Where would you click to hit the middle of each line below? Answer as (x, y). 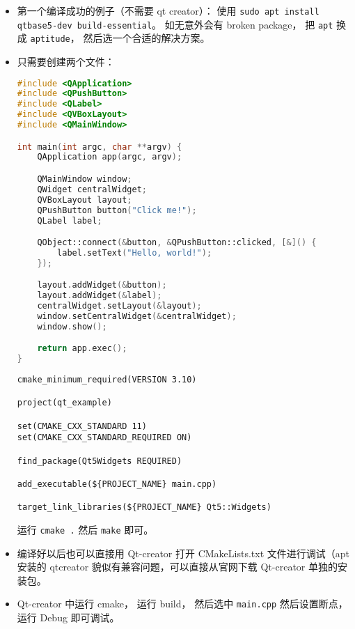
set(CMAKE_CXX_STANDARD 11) (82, 426)
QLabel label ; (70, 220)
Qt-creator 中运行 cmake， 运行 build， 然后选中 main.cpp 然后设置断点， (182, 604)
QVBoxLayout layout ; (85, 200)
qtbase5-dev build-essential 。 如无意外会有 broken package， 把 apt (175, 24)
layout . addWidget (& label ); (100, 296)
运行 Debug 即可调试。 (68, 618)
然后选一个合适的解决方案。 (147, 38)
